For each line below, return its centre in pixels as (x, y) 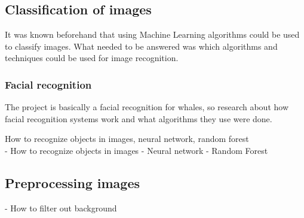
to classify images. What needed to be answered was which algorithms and (141, 46)
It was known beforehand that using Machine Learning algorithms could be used (152, 34)
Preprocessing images (72, 182)
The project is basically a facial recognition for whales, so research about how (147, 107)
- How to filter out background (61, 208)
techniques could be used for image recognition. (92, 58)
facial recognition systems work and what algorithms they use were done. (139, 118)
